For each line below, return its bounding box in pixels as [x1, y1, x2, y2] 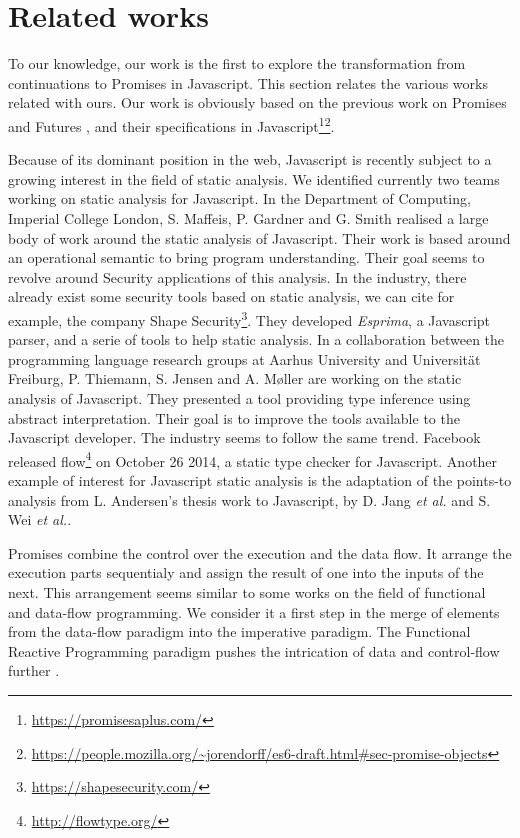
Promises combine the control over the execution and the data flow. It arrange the [8, 542, 512, 563]
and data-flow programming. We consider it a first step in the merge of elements [8, 601, 500, 622]
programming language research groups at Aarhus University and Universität [8, 348, 481, 369]
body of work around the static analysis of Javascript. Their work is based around [8, 227, 511, 248]
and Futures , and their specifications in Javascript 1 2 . [8, 112, 335, 136]
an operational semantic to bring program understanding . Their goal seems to [8, 247, 485, 268]
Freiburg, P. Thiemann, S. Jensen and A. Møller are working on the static [8, 368, 462, 389]
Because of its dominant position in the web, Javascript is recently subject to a [8, 149, 492, 170]
